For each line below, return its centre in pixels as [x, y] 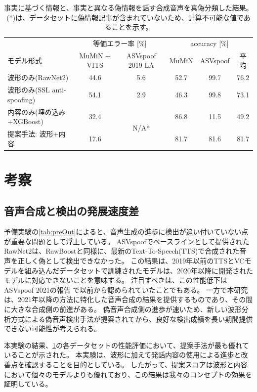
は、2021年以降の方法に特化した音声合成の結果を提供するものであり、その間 [128, 299]
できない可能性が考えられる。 [52, 328]
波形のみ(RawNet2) [38, 77]
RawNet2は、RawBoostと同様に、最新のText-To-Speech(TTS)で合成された [122, 251]
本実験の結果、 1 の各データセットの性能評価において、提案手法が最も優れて [127, 345]
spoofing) [21, 99]
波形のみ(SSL [29, 90]
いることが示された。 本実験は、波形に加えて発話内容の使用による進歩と [123, 355]
